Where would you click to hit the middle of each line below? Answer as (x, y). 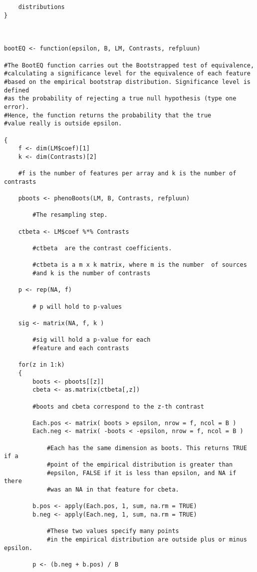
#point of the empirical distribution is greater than (140, 465)
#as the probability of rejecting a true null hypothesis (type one (120, 99)
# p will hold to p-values (77, 306)
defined (17, 90)
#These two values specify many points (113, 531)
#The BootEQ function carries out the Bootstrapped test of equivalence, (129, 65)
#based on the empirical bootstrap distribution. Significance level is (127, 82)
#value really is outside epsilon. (63, 124)
